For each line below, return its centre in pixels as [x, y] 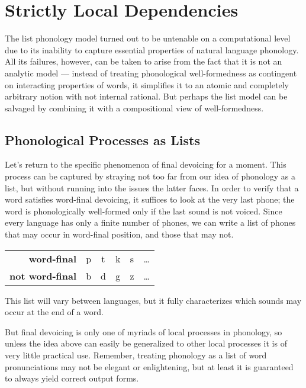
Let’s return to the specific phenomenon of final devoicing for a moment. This [146, 164]
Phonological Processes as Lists [102, 140]
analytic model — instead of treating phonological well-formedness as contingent [151, 73]
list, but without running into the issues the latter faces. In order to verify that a [152, 187]
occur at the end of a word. [54, 312]
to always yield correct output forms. [72, 378]
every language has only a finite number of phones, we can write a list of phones [150, 222]
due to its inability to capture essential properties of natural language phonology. [152, 49]
